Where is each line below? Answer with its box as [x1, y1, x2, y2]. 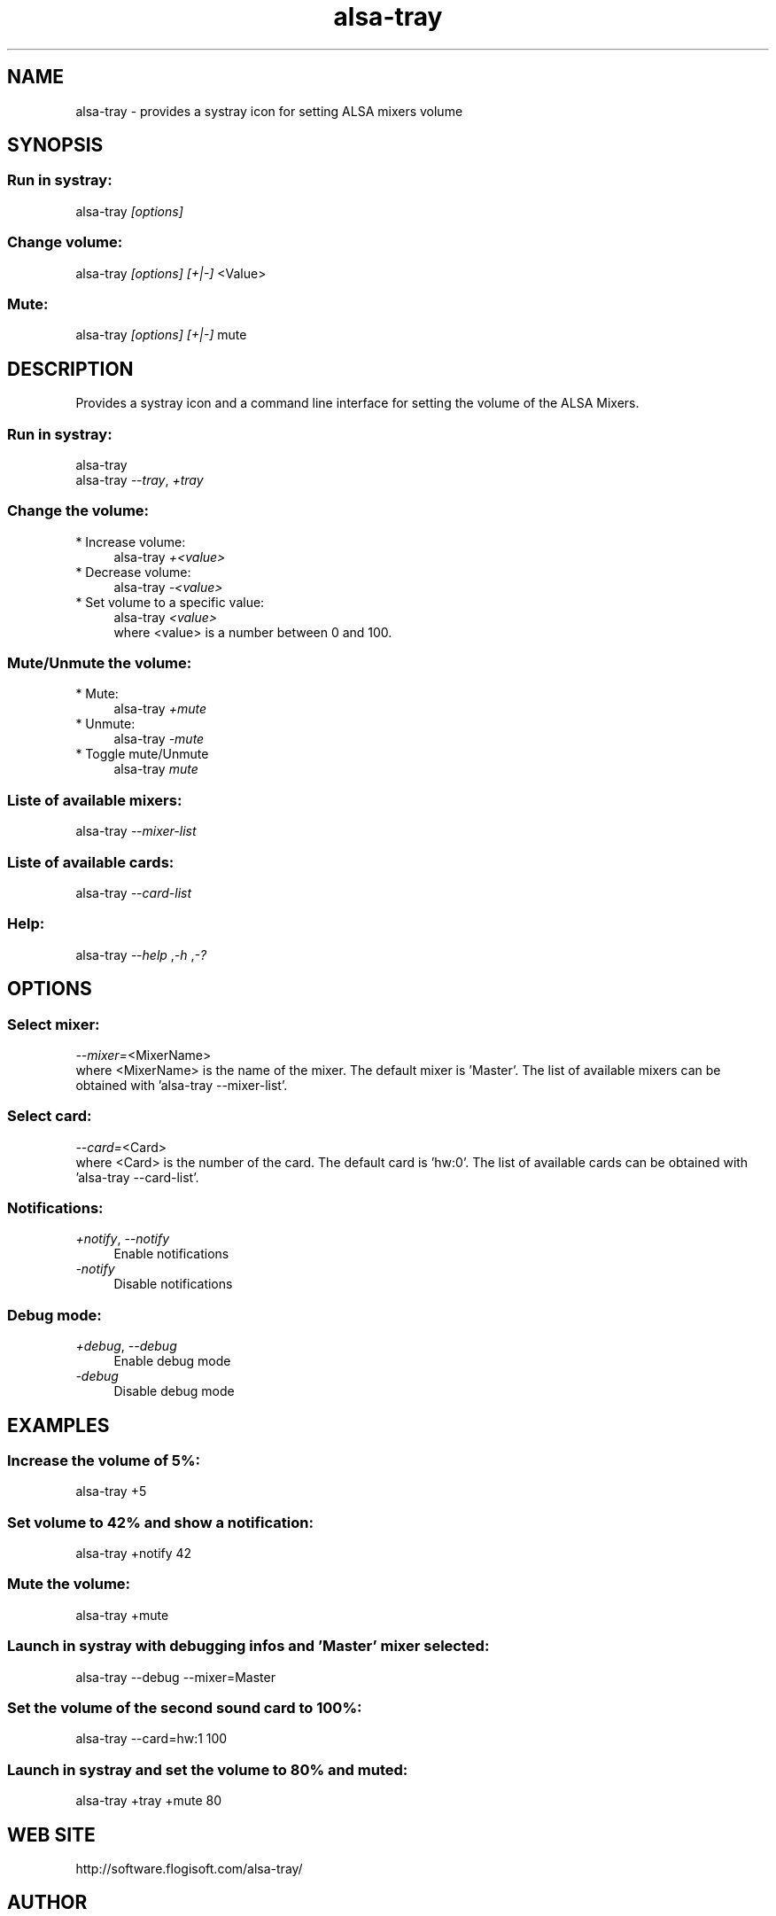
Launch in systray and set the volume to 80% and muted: [7, 1760, 408, 1779]
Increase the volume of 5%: [7, 1451, 201, 1469]
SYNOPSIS [7, 134, 104, 157]
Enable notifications [113, 1246, 229, 1262]
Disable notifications [113, 1276, 233, 1292]
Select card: [7, 1107, 92, 1125]
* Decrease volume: [75, 564, 191, 580]
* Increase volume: [75, 534, 186, 549]
